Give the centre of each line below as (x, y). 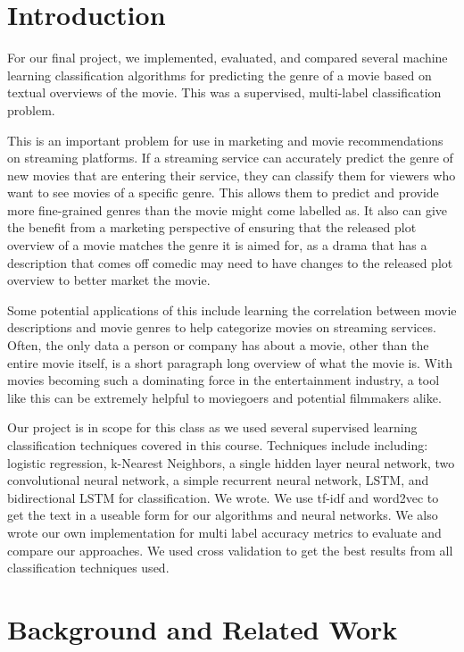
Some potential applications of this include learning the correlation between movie (232, 309)
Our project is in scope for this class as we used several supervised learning (212, 427)
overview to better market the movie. (109, 280)
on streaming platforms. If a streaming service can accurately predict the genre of (230, 158)
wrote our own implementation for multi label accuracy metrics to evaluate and (224, 532)
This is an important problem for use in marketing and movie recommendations (225, 140)
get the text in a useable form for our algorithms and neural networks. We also (223, 515)
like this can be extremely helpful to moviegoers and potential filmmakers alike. (224, 397)
